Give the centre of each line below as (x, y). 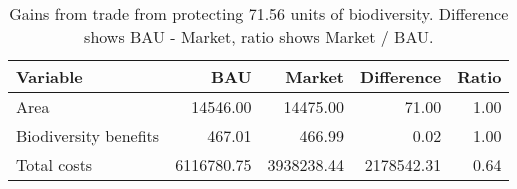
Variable (49, 76)
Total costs (54, 164)
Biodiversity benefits (88, 135)
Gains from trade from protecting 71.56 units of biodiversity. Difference (259, 13)
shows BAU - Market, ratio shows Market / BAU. (259, 36)
